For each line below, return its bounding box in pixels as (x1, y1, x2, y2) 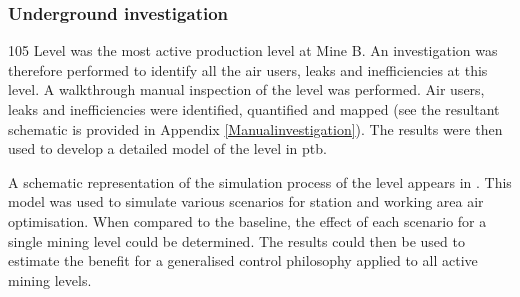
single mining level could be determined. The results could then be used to (8, 230, 465, 251)
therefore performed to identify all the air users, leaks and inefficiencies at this (8, 59, 488, 80)
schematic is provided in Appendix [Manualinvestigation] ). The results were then (8, 118, 503, 139)
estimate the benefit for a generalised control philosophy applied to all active (8, 250, 478, 271)
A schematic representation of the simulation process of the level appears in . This (8, 171, 512, 192)
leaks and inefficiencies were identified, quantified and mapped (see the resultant (8, 99, 500, 119)
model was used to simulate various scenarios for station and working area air (8, 191, 484, 212)
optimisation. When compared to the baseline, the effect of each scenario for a (8, 210, 487, 231)
